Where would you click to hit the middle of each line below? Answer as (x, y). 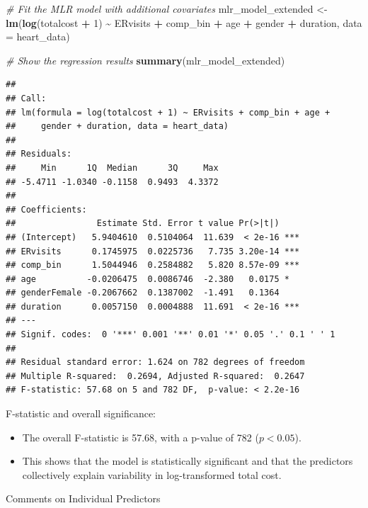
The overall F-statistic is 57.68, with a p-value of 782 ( (140, 437)
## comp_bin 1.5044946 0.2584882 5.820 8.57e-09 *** (153, 265)
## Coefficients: (46, 209)
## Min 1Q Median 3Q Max (112, 168)
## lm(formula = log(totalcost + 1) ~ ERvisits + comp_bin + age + (168, 112)
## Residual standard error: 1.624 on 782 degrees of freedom (155, 362)
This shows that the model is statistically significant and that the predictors (188, 461)
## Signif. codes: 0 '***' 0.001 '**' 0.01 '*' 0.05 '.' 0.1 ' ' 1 (171, 335)
